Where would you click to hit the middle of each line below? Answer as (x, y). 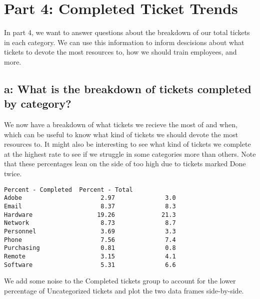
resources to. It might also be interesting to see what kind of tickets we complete (127, 144)
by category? (38, 103)
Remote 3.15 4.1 (90, 256)
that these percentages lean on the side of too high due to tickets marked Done (125, 164)
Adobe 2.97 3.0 (90, 198)
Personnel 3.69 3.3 (90, 231)
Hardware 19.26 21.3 (90, 215)
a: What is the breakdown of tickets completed (128, 88)
